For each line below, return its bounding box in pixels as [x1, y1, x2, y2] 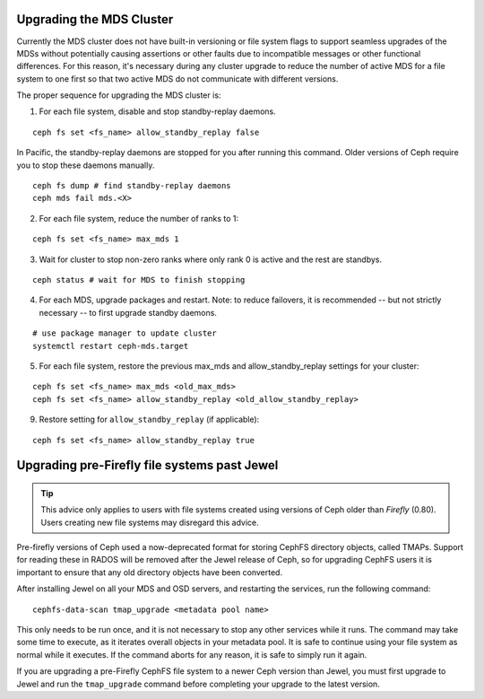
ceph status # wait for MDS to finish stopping [32, 275, 246, 284]
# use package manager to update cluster [32, 328, 217, 338]
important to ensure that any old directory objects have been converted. [16, 566, 282, 578]
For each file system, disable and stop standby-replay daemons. [39, 106, 277, 117]
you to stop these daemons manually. [16, 160, 155, 170]
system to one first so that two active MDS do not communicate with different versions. [16, 73, 339, 84]
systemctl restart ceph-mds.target [32, 341, 189, 351]
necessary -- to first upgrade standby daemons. [39, 307, 217, 318]
